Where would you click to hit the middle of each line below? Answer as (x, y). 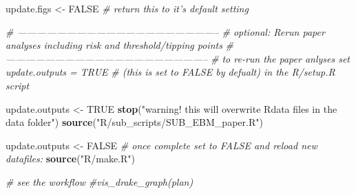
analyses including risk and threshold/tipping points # (120, 45)
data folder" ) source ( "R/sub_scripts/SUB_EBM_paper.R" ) (134, 122)
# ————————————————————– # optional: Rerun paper (165, 31)
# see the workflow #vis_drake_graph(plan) (100, 181)
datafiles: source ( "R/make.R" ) (70, 159)
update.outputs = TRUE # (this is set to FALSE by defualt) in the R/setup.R (170, 72)
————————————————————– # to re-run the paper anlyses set (178, 58)
